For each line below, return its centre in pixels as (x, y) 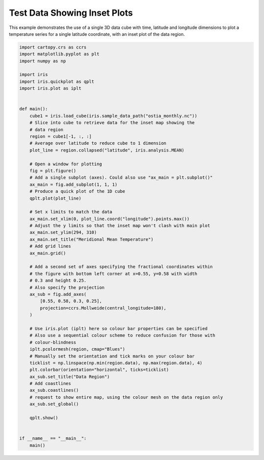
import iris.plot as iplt (50, 89)
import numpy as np (43, 61)
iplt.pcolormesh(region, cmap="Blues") (77, 349)
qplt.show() (44, 418)
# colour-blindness (53, 342)
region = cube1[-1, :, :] (61, 137)
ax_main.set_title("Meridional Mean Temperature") (91, 239)
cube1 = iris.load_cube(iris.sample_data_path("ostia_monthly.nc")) (113, 116)
